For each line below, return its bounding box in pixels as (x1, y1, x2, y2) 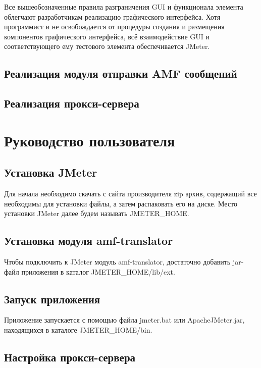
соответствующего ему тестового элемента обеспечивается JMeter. (4, 41, 210, 51)
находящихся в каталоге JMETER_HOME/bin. (4, 325, 152, 335)
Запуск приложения (4, 291, 100, 306)
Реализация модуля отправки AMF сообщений (4, 66, 237, 81)
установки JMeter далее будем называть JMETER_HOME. (4, 208, 189, 219)
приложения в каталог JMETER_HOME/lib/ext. (21, 266, 175, 277)
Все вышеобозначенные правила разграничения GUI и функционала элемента (4, 2, 243, 12)
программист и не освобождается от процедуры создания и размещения (4, 21, 225, 32)
